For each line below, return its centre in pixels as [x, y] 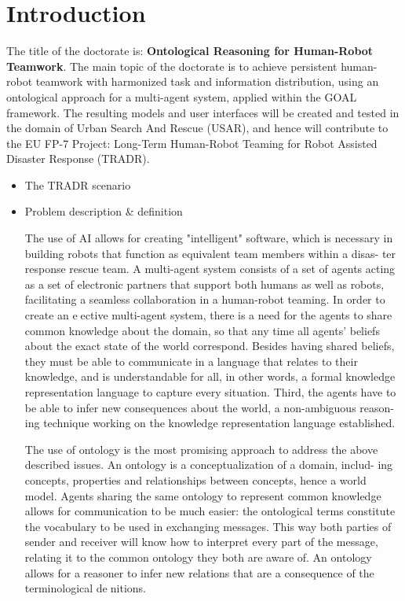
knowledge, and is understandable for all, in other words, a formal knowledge [210, 376]
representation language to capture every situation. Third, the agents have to [210, 392]
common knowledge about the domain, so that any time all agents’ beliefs [202, 330]
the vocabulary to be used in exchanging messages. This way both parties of [208, 526]
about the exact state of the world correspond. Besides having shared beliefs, [210, 346]
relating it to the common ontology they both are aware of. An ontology [198, 557]
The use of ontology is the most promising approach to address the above [201, 449]
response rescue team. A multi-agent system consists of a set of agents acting [210, 269]
